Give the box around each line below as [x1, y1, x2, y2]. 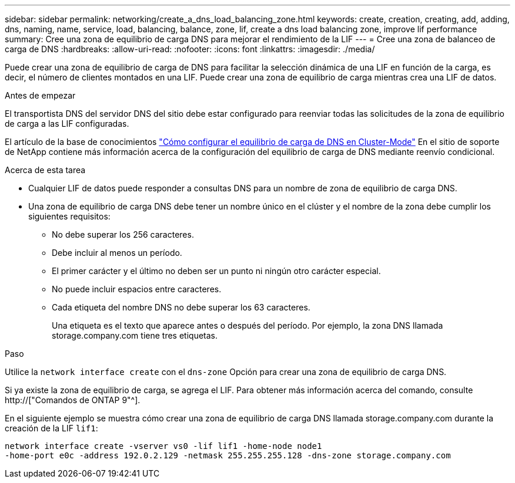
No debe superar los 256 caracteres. [52, 229, 194, 239]
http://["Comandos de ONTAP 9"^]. [5, 395, 141, 405]
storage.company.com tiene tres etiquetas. [52, 330, 218, 340]
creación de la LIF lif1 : [5, 423, 98, 433]
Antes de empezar [5, 90, 76, 100]
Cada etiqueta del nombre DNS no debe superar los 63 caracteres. [52, 302, 310, 312]
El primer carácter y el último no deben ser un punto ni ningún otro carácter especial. [52, 266, 381, 276]
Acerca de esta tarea [5, 165, 86, 175]
